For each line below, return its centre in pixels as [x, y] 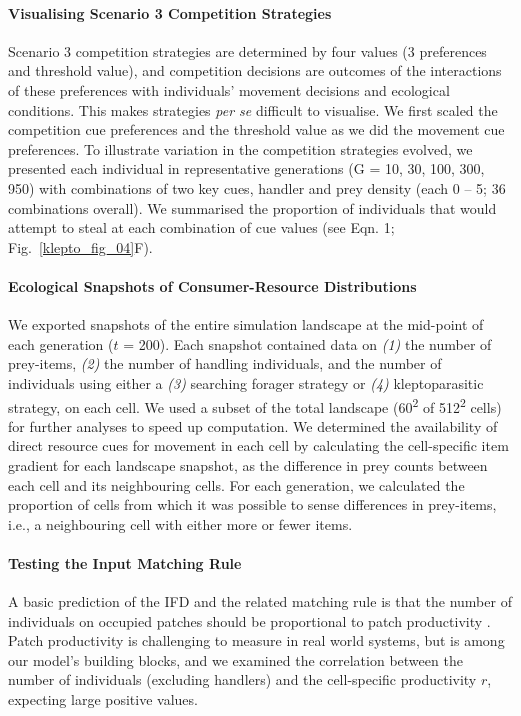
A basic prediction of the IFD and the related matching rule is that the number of [260, 601]
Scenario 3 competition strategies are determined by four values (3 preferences [247, 50]
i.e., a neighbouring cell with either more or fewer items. [180, 523]
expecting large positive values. [103, 699]
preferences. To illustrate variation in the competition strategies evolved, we [240, 148]
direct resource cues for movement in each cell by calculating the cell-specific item [258, 445]
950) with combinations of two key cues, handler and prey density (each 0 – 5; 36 [257, 187]
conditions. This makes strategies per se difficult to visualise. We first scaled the [253, 109]
